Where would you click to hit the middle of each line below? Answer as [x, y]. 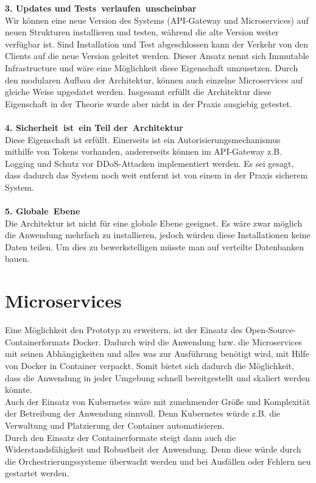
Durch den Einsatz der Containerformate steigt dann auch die [121, 437]
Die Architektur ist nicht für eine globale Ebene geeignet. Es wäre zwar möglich [154, 223]
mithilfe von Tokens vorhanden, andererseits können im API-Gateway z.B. [144, 151]
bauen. [17, 259]
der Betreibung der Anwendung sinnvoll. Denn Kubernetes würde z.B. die [143, 413]
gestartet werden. [37, 473]
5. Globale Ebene [43, 211]
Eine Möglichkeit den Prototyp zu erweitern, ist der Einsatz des [124, 330]
